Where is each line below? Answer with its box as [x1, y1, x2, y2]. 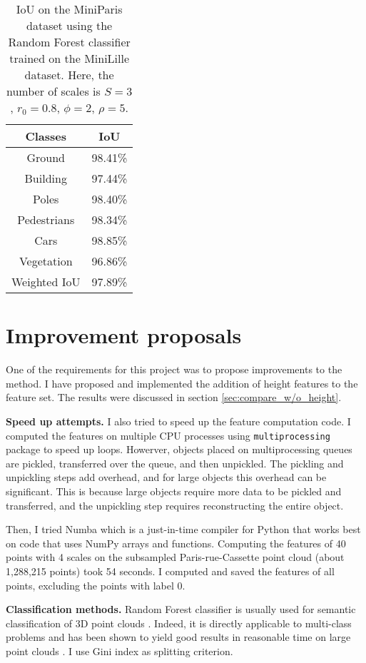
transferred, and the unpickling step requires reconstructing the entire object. [6, 497, 344, 512]
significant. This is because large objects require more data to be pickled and [6, 483, 342, 498]
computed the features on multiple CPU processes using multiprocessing [6, 427, 330, 442]
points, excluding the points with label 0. [6, 577, 185, 592]
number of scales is [6, 83, 101, 99]
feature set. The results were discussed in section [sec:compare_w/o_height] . [6, 390, 342, 405]
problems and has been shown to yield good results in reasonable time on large [6, 629, 351, 644]
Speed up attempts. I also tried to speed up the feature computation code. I [6, 413, 351, 428]
